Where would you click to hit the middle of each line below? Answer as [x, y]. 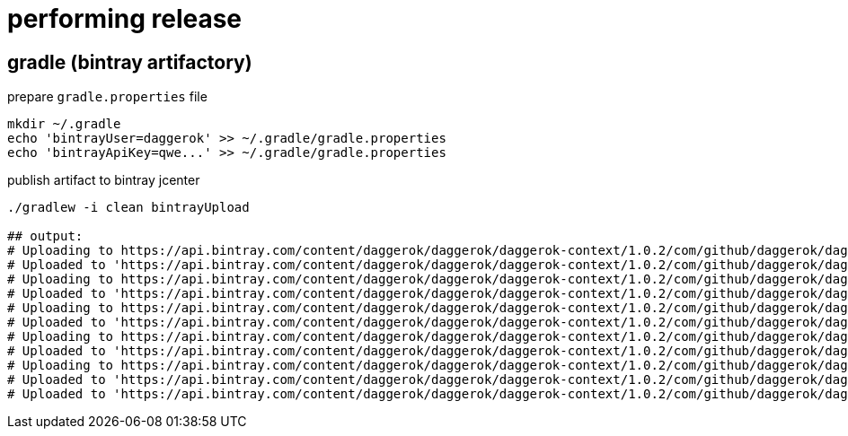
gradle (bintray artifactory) [130, 62]
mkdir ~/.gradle [64, 124]
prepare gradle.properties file [107, 97]
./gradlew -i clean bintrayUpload [128, 208]
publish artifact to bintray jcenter [104, 180]
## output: [45, 236]
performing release [125, 19]
